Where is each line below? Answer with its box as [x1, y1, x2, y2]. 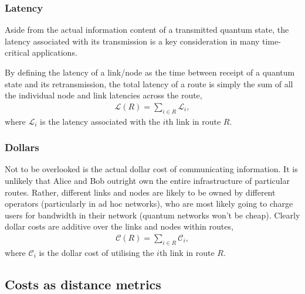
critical [5, 46, 30, 59]
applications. [32, 46, 77, 59]
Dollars [5, 140, 39, 155]
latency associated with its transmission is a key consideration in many [5, 35, 260, 47]
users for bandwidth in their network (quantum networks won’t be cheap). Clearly [5, 208, 300, 221]
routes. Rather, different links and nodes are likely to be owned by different [5, 186, 276, 198]
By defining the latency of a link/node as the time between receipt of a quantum [5, 66, 295, 78]
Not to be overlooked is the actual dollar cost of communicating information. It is [5, 163, 298, 175]
